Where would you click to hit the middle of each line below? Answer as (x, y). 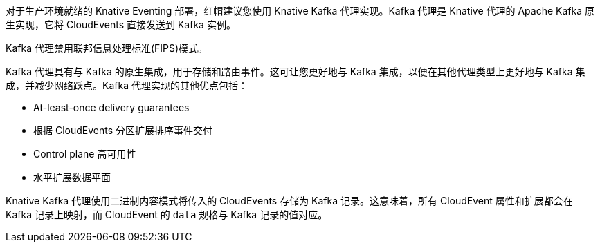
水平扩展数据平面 (72, 177)
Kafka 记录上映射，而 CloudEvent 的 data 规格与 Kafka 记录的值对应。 (167, 214)
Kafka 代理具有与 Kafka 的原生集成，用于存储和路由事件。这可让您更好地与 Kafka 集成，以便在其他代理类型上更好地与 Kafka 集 (296, 71)
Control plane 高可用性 (85, 154)
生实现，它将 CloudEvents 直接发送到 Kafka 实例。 (121, 25)
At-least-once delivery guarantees (111, 107)
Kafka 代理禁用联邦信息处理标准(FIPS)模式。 (107, 48)
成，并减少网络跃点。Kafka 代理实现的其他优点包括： (127, 85)
